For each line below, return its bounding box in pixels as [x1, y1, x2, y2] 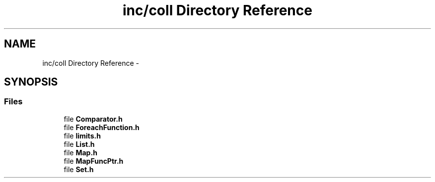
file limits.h [64, 131, 101, 140]
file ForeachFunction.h [64, 123, 140, 132]
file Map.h [64, 148, 97, 157]
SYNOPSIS [4, 76, 58, 89]
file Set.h [64, 165, 94, 174]
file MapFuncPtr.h [64, 156, 124, 165]
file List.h [64, 139, 95, 148]
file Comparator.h [64, 114, 123, 123]
